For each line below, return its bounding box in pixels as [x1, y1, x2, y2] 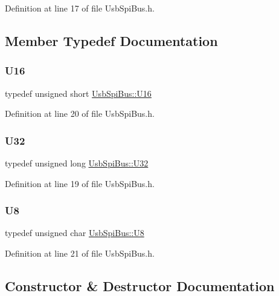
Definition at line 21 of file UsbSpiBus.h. [5, 247, 155, 259]
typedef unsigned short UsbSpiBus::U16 [5, 87, 152, 99]
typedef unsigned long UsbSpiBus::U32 [5, 157, 149, 169]
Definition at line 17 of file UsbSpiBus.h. [5, 2, 155, 14]
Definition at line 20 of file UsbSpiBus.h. [5, 107, 155, 120]
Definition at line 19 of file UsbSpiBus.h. [5, 177, 155, 189]
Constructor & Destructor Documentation [5, 276, 275, 295]
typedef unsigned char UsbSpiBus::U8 [5, 226, 144, 239]
